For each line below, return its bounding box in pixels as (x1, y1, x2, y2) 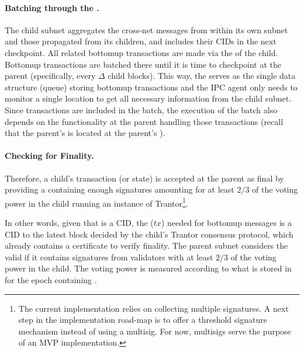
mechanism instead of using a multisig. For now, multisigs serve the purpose (18, 325, 291, 337)
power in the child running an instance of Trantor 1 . (5, 195, 188, 209)
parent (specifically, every (5, 69, 96, 82)
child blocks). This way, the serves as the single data (108, 69, 296, 82)
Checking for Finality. (5, 149, 94, 162)
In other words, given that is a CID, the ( (5, 216, 154, 228)
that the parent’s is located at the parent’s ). (5, 127, 165, 139)
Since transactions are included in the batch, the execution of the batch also (5, 103, 278, 116)
